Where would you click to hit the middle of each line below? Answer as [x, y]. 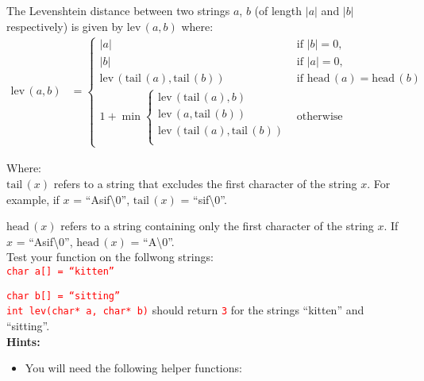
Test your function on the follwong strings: [110, 257]
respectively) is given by [65, 26]
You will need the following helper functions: [133, 368]
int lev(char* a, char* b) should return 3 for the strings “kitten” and [185, 310]
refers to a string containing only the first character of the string [217, 226]
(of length [278, 10]
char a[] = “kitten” [61, 272]
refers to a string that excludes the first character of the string [205, 184]
